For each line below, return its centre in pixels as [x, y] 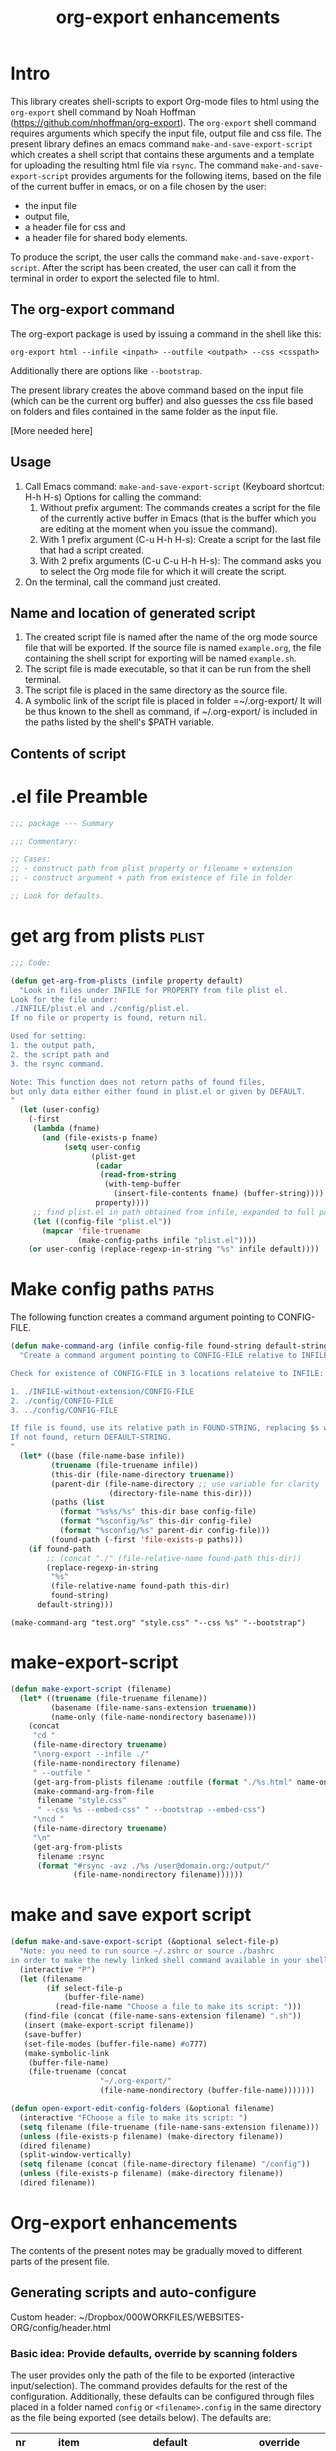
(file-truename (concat [78, 2072]
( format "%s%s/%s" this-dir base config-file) [158, 1512]
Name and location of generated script [133, 612]
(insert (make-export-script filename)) [109, 2026]
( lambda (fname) [66, 1129]
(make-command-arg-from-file [93, 1791]
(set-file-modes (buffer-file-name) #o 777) [115, 2044]
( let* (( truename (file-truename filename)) [113, 1698]
